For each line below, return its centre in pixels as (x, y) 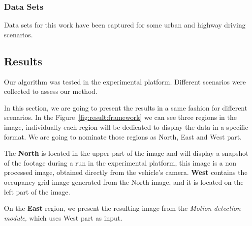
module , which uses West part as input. (63, 217)
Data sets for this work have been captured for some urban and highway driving (125, 25)
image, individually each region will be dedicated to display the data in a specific (126, 127)
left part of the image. (37, 191)
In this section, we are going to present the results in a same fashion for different (126, 107)
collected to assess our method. (51, 91)
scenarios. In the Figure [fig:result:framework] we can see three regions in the (120, 117)
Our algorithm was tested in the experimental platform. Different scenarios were (125, 81)
